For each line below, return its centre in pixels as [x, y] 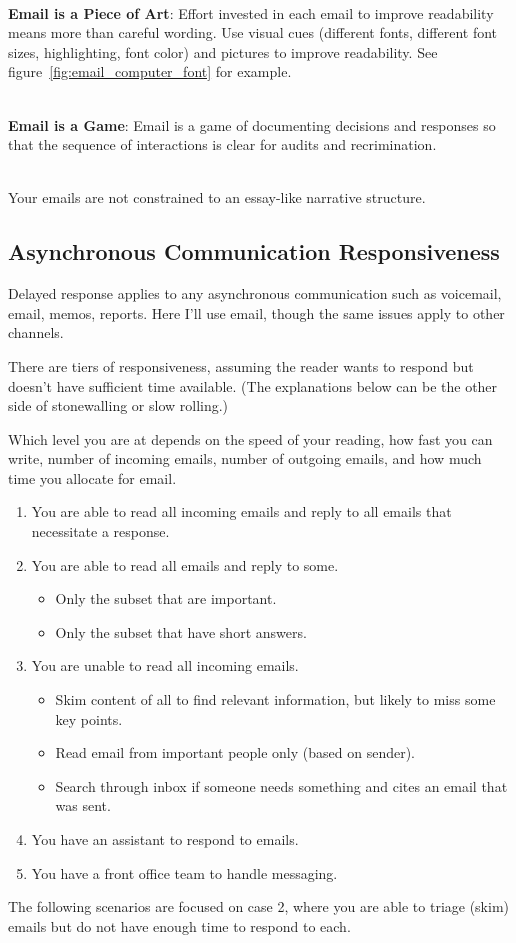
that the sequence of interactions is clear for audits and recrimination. [222, 144]
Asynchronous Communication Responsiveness [254, 251]
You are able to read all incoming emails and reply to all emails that [241, 511]
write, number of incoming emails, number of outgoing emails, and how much [245, 458]
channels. [36, 332]
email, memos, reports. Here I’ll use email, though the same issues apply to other [256, 312]
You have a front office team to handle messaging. [184, 872]
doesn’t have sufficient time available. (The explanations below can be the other [253, 385]
